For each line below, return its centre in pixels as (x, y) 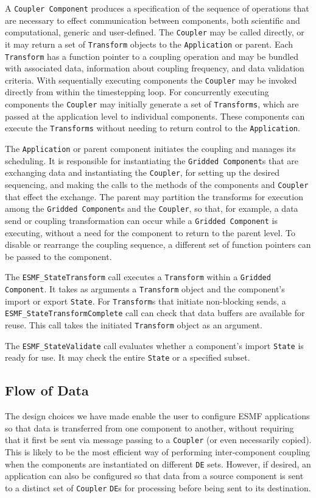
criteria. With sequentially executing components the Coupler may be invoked (151, 80)
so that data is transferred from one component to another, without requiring (149, 428)
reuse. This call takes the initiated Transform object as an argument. (134, 324)
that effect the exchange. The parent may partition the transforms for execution (154, 196)
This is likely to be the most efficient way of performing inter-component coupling (158, 451)
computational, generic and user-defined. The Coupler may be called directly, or (155, 32)
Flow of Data (47, 390)
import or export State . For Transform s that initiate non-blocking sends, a (146, 301)
